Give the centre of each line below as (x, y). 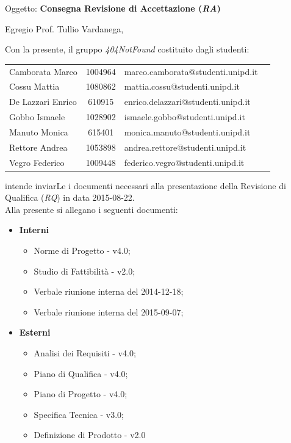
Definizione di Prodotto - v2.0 (90, 435)
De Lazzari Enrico (43, 102)
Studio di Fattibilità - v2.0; (84, 271)
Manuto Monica (39, 131)
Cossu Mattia (34, 86)
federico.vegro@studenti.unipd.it (184, 162)
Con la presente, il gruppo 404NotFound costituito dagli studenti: (127, 49)
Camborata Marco (43, 71)
